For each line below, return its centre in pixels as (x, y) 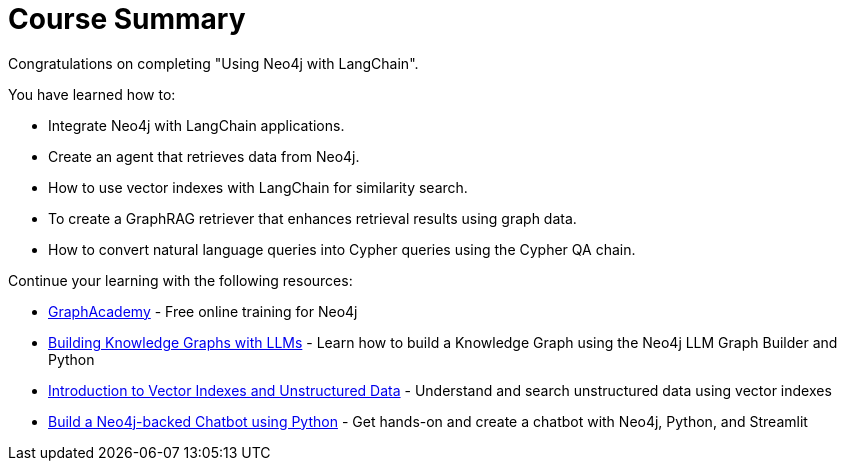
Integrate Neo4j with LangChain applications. (196, 125)
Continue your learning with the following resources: (180, 280)
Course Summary (127, 19)
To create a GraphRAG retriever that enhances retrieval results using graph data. (312, 218)
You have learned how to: (92, 94)
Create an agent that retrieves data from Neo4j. (204, 156)
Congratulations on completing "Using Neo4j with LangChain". (213, 63)
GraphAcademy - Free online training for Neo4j (203, 311)
